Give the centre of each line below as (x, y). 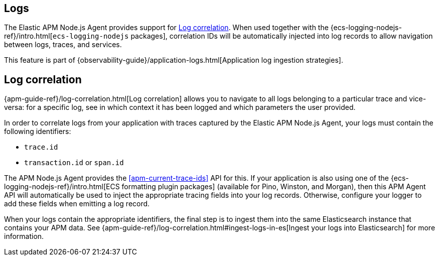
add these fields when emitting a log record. (77, 204)
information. (24, 236)
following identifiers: (38, 132)
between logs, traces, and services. (63, 45)
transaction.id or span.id (74, 163)
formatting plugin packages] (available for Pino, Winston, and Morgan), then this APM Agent (274, 187)
